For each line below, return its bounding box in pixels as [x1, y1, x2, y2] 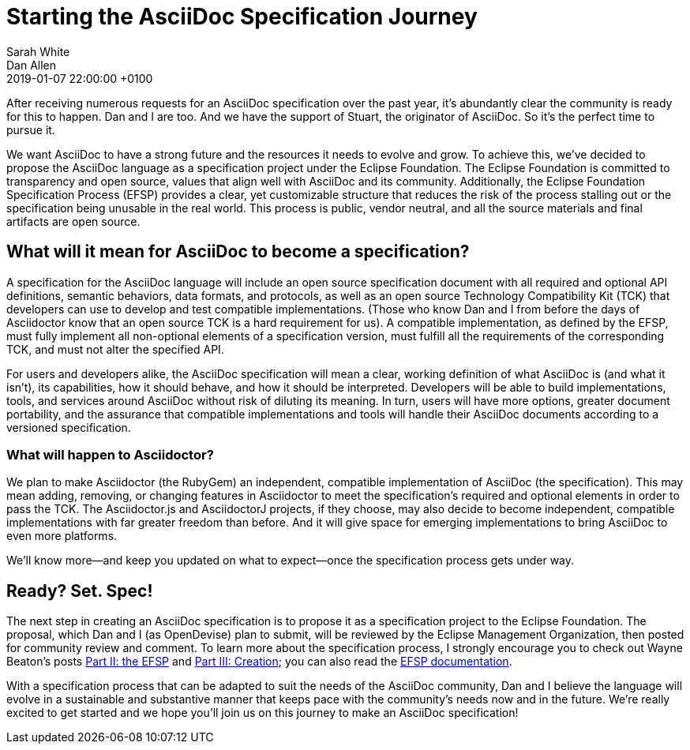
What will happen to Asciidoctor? [6, 446, 214, 463]
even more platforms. [6, 529, 118, 543]
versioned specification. [6, 420, 131, 434]
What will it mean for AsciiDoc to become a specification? [6, 242, 470, 262]
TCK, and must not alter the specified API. [6, 342, 224, 356]
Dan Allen [6, 58, 57, 72]
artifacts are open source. [6, 214, 141, 228]
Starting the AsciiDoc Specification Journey [6, 3, 478, 30]
